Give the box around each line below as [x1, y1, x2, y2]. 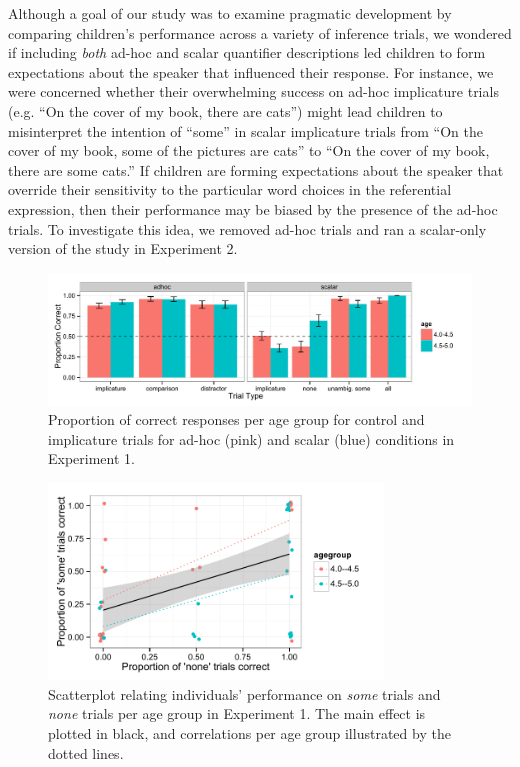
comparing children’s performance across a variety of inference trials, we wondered [8, 22, 512, 43]
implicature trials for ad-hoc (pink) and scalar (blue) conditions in [48, 428, 455, 449]
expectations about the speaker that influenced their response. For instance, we [8, 61, 494, 82]
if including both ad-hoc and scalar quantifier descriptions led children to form [8, 42, 486, 63]
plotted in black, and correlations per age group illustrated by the [48, 723, 451, 744]
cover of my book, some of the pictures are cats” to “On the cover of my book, [8, 140, 490, 161]
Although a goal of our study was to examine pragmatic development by [8, 3, 452, 23]
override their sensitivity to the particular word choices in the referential [8, 179, 452, 200]
